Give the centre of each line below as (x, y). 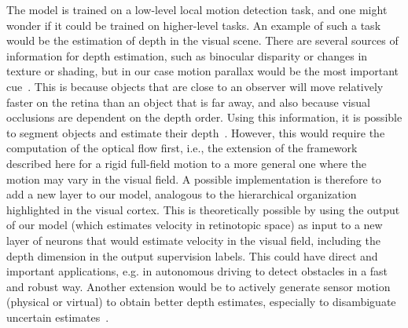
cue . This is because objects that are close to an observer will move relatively (195, 86)
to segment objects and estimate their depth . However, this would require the (196, 132)
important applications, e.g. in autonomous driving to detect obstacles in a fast (197, 271)
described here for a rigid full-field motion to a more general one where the (187, 163)
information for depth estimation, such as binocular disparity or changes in (187, 55)
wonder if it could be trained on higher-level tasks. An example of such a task (194, 25)
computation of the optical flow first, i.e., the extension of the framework (182, 148)
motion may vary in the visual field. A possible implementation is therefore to (194, 179)
